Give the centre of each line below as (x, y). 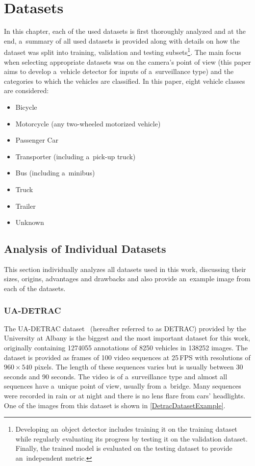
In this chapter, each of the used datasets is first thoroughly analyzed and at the (125, 31)
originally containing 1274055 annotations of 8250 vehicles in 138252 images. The (126, 348)
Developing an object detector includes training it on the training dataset (126, 429)
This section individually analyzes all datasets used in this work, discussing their (125, 269)
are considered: (26, 90)
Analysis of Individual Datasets (85, 249)
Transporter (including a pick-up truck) (76, 156)
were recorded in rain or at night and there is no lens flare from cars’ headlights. (125, 396)
